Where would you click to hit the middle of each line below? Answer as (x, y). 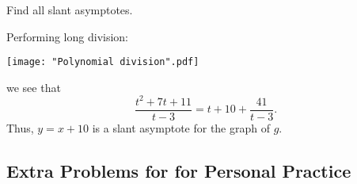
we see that (34, 87)
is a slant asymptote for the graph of (181, 128)
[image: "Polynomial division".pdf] (103, 62)
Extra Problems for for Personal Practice (179, 170)
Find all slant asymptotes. (70, 10)
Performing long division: (67, 36)
